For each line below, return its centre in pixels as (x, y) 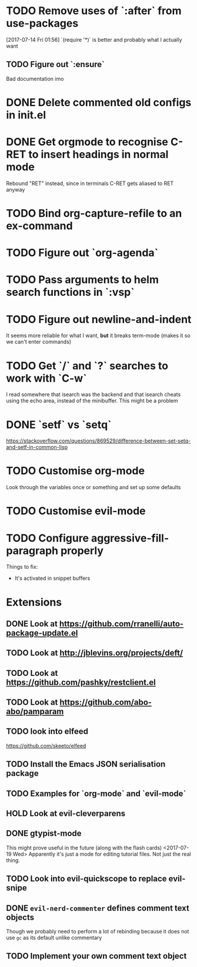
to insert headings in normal (98, 155)
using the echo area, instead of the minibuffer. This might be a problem (92, 401)
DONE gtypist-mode (44, 834)
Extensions (34, 602)
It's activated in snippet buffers (52, 578)
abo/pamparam (35, 712)
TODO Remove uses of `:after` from (94, 11)
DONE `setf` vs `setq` (59, 425)
